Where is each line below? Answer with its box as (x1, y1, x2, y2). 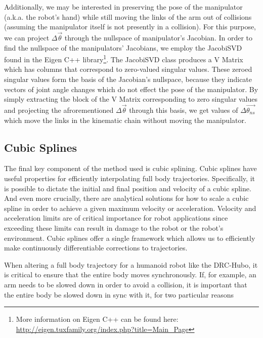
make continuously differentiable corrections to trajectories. (4, 242, 188, 253)
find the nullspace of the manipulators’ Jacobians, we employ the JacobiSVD (4, 42, 242, 53)
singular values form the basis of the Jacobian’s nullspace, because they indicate (4, 74, 252, 85)
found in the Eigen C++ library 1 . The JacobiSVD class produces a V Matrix (4, 53, 243, 64)
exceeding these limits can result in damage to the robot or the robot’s (4, 222, 224, 233)
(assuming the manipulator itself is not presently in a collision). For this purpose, (4, 21, 256, 32)
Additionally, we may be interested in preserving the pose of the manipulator (4, 2, 243, 12)
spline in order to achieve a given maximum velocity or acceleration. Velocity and (4, 202, 256, 213)
